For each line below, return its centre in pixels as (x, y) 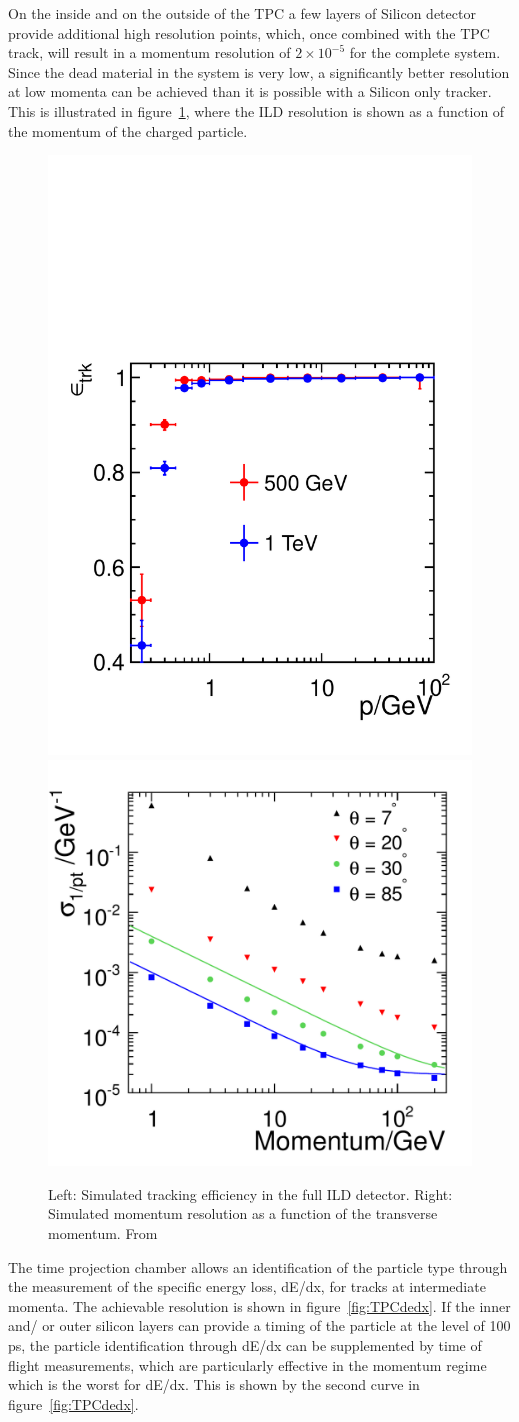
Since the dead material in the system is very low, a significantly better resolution (259, 71)
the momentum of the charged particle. (128, 130)
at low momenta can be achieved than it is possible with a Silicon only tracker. (250, 91)
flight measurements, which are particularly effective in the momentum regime (247, 1364)
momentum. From (103, 1233)
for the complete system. (425, 52)
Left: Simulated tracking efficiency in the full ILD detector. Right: (250, 1193)
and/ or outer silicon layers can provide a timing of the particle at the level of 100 (259, 1325)
